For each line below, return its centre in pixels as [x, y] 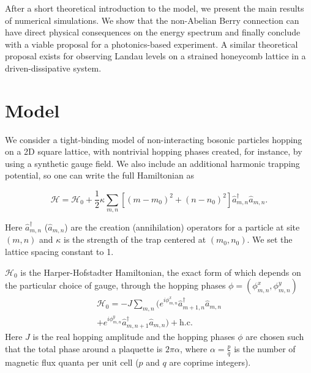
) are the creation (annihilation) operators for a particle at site [182, 227]
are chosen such [275, 337]
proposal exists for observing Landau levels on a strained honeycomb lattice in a [155, 56]
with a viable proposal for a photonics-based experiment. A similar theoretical [152, 44]
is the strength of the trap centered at [135, 239]
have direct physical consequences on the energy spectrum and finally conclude [153, 32]
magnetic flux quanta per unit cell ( [72, 362]
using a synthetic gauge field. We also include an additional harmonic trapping [152, 163]
